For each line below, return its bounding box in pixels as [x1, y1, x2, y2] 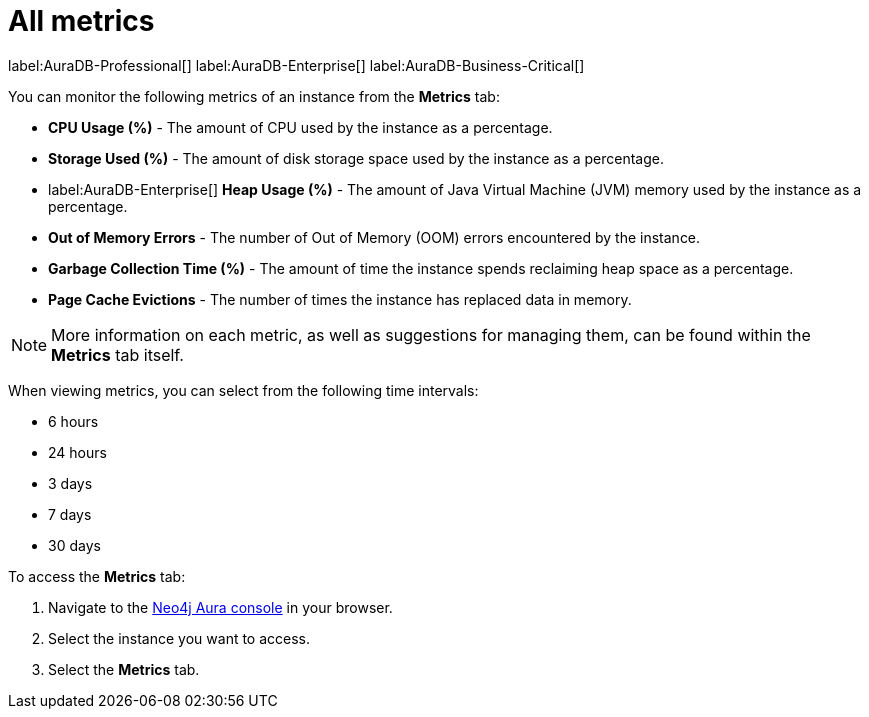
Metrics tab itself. [51, 344, 184, 365]
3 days [48, 474, 93, 492]
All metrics [8, 4, 155, 38]
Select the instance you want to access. [48, 629, 311, 647]
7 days [48, 505, 92, 523]
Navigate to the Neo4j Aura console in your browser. [48, 598, 393, 616]
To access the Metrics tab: [8, 567, 186, 585]
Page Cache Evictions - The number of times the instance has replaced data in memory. [48, 290, 632, 308]
